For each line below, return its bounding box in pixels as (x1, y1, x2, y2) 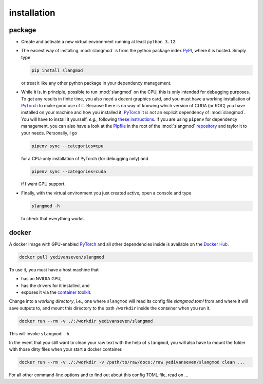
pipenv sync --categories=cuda (31, 169, 107, 174)
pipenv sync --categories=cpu (31, 143, 104, 149)
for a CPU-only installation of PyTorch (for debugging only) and (21, 155, 149, 161)
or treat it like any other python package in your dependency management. (21, 80, 171, 86)
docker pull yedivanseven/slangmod (19, 254, 104, 260)
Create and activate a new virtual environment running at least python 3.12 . (21, 39, 177, 45)
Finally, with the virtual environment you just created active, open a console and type (21, 190, 192, 196)
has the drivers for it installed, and (21, 283, 90, 288)
